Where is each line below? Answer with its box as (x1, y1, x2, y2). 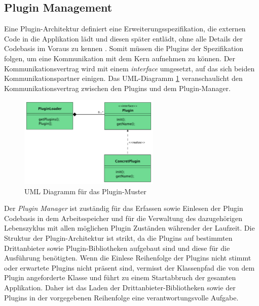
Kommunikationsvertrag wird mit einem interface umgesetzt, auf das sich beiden (4, 63, 255, 73)
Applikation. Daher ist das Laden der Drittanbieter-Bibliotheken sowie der (4, 282, 236, 292)
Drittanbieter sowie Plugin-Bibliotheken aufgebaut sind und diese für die (4, 242, 230, 253)
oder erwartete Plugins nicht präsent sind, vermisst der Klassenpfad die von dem (4, 262, 255, 273)
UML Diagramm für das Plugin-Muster (24, 186, 146, 196)
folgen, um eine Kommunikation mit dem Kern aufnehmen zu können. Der (4, 53, 236, 63)
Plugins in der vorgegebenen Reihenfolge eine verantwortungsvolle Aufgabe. (4, 292, 239, 302)
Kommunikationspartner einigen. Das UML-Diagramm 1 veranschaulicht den (4, 73, 243, 83)
